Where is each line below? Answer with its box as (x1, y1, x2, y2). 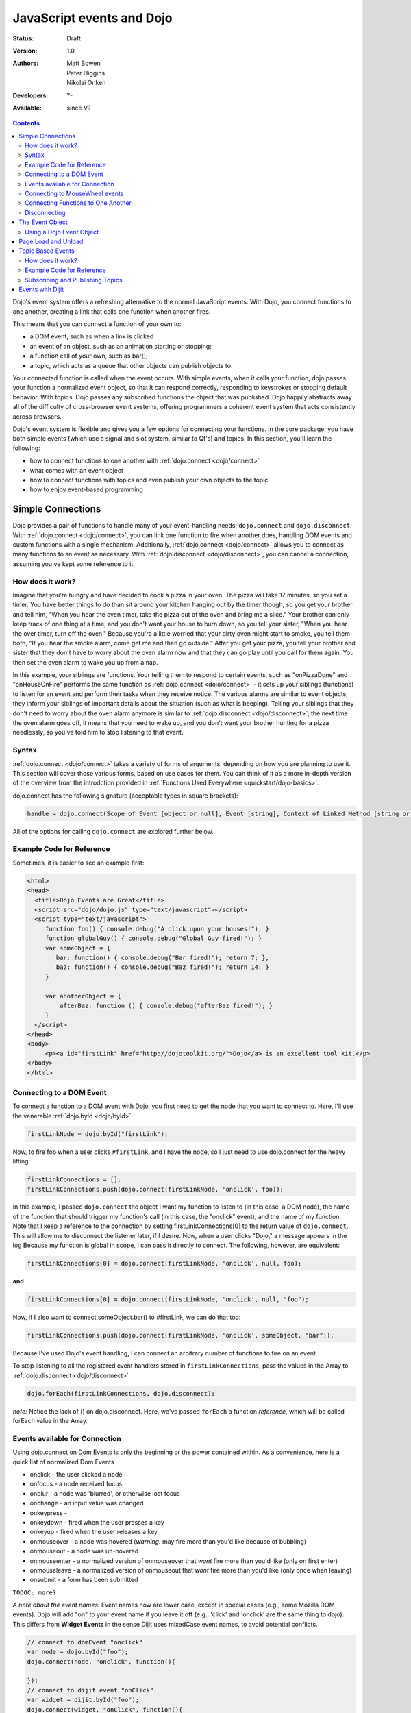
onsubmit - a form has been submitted (29, 1576, 138, 1584)
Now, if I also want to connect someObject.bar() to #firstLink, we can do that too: (12, 1313, 241, 1321)
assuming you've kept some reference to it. (12, 559, 135, 568)
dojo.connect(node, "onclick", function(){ (27, 1657, 176, 1665)
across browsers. (12, 412, 62, 421)
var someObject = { (45, 944, 111, 952)
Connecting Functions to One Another (25, 199, 132, 207)
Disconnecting (25, 208, 66, 217)
